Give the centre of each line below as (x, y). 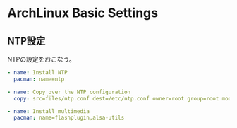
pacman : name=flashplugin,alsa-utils (69, 118)
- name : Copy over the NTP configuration (69, 92)
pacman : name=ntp (39, 79)
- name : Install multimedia (49, 111)
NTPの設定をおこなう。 (41, 59)
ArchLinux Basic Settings (83, 13)
